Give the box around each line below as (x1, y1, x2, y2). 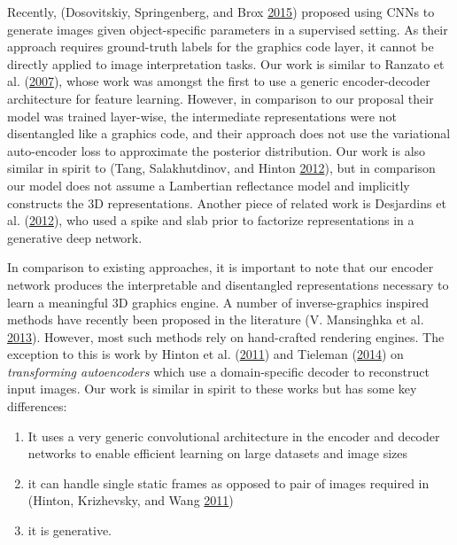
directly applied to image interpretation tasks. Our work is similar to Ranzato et (7, 54, 445, 73)
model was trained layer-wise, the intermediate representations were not (7, 106, 397, 125)
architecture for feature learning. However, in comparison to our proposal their (7, 89, 434, 107)
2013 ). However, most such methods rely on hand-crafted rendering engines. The (7, 327, 445, 346)
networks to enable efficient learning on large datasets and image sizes (27, 444, 408, 463)
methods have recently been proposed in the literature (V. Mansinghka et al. (7, 310, 424, 329)
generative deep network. (7, 228, 143, 246)
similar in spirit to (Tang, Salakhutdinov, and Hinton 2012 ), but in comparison (7, 159, 436, 177)
